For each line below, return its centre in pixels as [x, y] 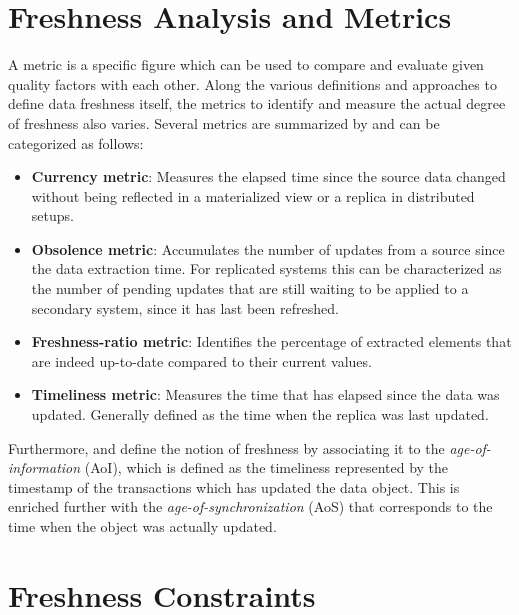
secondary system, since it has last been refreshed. [185, 307]
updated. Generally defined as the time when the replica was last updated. [260, 414]
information [44, 467]
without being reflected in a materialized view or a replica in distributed [253, 195]
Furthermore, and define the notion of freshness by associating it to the [226, 447]
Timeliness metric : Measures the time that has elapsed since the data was [265, 394]
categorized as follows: [76, 142]
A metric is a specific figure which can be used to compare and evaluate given [246, 64]
